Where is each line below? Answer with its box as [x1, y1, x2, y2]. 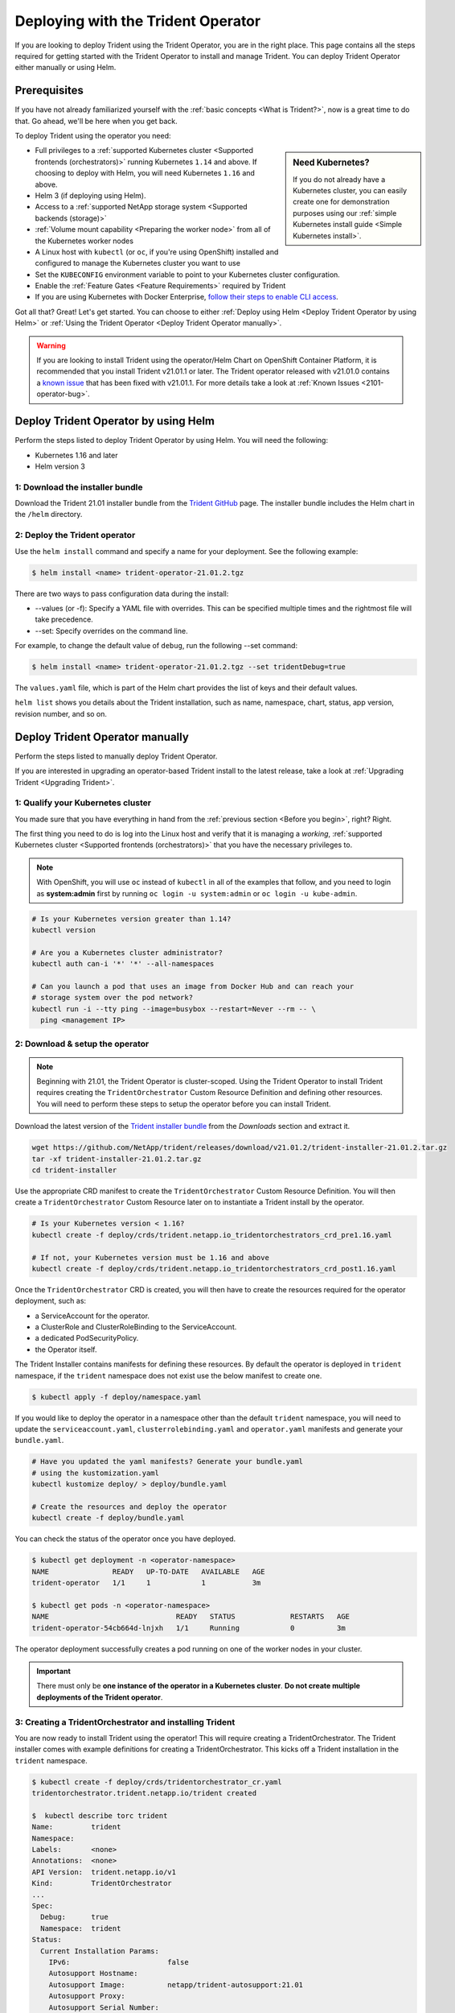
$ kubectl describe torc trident [31, 1811, 168, 1820]
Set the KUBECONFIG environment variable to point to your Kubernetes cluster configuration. [35, 270, 341, 279]
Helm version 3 [35, 461, 86, 471]
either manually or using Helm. [14, 63, 117, 72]
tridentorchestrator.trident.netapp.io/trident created [31, 1788, 257, 1798]
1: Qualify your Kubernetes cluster [14, 797, 152, 808]
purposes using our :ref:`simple [293, 208, 397, 217]
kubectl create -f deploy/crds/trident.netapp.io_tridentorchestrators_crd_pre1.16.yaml [31, 1230, 393, 1239]
